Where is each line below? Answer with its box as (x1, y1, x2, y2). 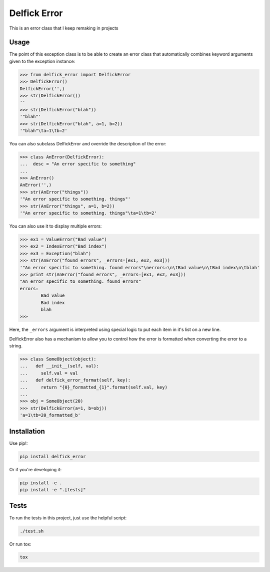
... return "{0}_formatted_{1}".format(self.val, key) (19, 384, 167, 390)
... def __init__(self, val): (19, 363, 99, 369)
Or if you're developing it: (9, 466, 62, 472)
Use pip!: (9, 440, 28, 446)
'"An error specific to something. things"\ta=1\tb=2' (19, 211, 157, 216)
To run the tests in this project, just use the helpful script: (9, 514, 127, 521)
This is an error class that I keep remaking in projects (9, 25, 118, 31)
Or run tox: (9, 541, 31, 547)
